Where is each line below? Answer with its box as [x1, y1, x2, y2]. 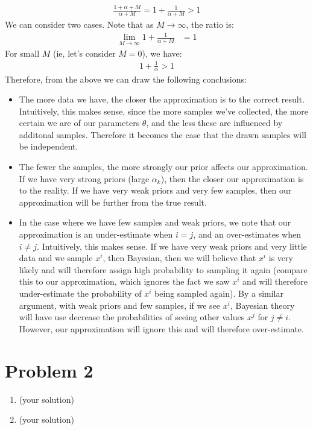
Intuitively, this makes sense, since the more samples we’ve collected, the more [19, 104, 309, 117]
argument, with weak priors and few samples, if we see [19, 299, 221, 311]
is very [268, 251, 293, 264]
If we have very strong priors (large [19, 172, 150, 185]
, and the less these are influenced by [146, 116, 283, 129]
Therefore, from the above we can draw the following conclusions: [5, 72, 247, 85]
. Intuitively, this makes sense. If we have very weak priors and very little [37, 239, 307, 252]
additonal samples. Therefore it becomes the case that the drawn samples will [19, 128, 306, 141]
